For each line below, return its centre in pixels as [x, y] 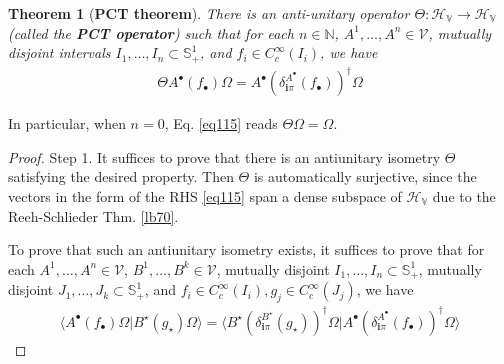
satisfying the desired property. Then [121, 176]
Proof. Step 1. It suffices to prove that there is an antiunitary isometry [224, 156]
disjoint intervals [59, 52]
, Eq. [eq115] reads [221, 123]
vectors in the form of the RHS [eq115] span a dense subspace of [205, 195]
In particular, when [67, 123]
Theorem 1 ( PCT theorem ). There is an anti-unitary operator [209, 13]
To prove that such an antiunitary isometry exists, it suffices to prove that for [246, 249]
